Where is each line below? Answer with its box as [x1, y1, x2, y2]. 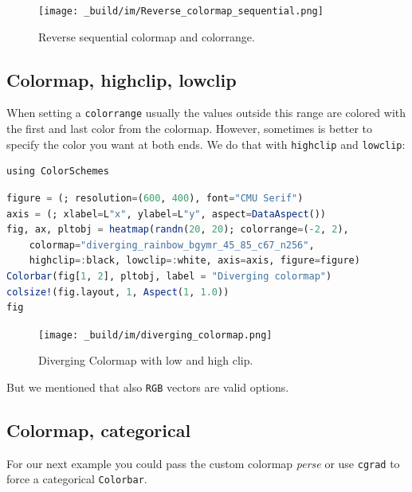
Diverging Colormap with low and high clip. [38, 352, 253, 369]
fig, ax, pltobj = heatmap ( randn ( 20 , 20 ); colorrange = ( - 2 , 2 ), [6, 224, 349, 236]
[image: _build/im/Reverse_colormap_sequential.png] [38, 6, 324, 17]
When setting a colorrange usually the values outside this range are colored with [6, 104, 406, 121]
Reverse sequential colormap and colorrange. [38, 28, 255, 45]
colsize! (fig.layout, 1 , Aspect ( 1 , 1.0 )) [6, 286, 230, 298]
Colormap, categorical [6, 418, 191, 442]
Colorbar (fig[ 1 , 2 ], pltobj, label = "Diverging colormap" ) [6, 270, 332, 282]
